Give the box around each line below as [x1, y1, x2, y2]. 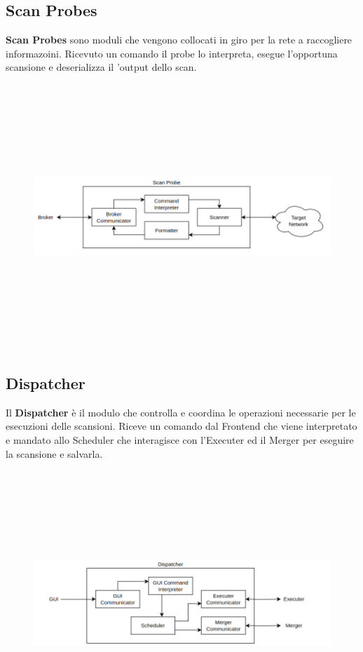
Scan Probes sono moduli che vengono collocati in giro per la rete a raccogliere [6, 32, 352, 47]
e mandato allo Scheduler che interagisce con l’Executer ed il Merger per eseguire [6, 432, 354, 447]
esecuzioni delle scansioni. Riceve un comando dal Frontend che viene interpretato [6, 419, 357, 433]
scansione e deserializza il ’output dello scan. [6, 60, 197, 74]
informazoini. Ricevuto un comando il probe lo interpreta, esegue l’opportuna [6, 46, 338, 60]
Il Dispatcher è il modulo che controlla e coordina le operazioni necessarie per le [6, 405, 356, 419]
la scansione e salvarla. [6, 446, 103, 461]
